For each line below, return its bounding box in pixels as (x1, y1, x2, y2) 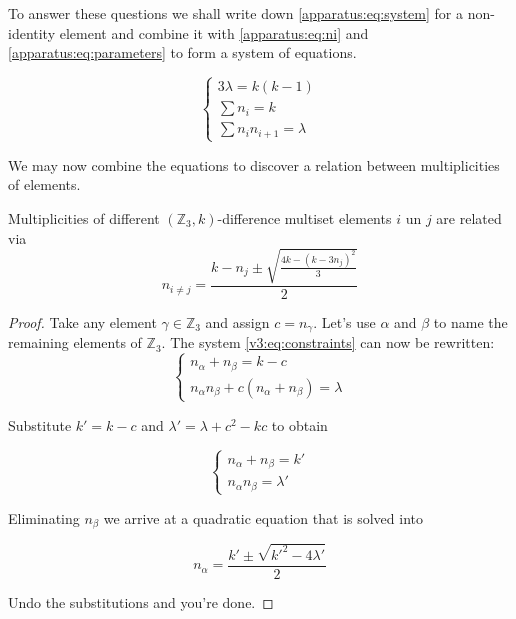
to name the (433, 311, 508, 332)
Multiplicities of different (8, 208, 160, 229)
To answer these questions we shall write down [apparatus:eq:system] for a (8, 3, 463, 23)
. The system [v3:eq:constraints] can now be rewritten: (161, 332, 495, 353)
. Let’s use (313, 311, 376, 332)
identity (8, 22, 56, 43)
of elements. (8, 174, 81, 195)
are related (436, 208, 502, 229)
